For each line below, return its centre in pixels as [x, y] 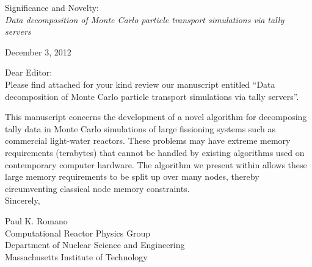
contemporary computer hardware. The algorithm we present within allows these [156, 164]
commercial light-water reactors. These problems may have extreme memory [148, 141]
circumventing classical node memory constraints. [97, 188]
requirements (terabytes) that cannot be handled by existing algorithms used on [155, 152]
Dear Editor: [29, 72]
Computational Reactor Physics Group [78, 233]
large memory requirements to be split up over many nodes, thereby [132, 176]
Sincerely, [23, 200]
